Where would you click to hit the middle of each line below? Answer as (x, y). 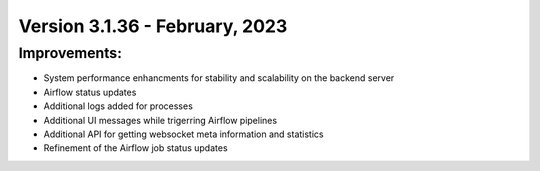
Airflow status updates (90, 92)
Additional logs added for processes (118, 106)
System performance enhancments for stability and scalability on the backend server (219, 78)
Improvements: (70, 53)
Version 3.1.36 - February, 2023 (153, 26)
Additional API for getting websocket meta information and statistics (183, 134)
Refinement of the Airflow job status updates (136, 148)
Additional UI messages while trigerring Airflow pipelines (160, 120)
